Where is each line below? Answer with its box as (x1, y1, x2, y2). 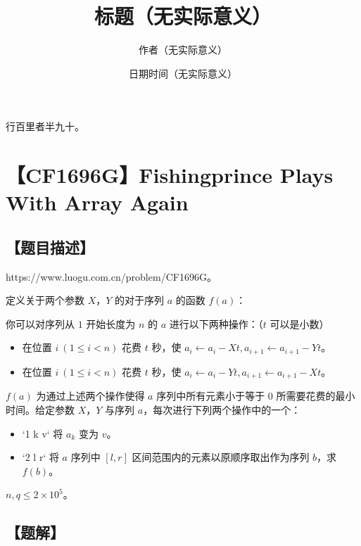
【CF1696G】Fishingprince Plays (6, 160, 334, 189)
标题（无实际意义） (94, 1, 272, 30)
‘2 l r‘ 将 (22, 450, 59, 464)
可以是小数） (270, 316, 329, 331)
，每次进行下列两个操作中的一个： (143, 402, 301, 417)
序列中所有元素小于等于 (156, 388, 265, 403)
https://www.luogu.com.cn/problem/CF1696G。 (6, 269, 217, 284)
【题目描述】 (6, 236, 94, 258)
